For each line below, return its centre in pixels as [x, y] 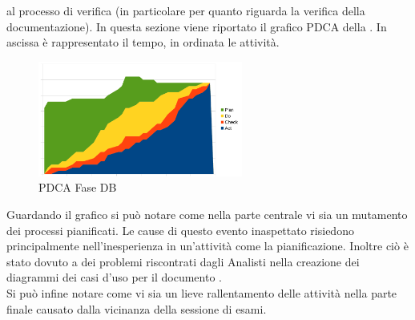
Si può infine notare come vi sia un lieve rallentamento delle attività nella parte [202, 292]
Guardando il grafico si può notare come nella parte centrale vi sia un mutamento [207, 215]
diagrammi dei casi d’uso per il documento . [114, 277]
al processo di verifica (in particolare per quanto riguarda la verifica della [186, 10]
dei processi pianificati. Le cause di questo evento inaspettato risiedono [180, 230]
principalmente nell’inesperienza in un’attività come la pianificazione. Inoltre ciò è [207, 246]
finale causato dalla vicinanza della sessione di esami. [137, 308]
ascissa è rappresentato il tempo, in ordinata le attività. [143, 42]
